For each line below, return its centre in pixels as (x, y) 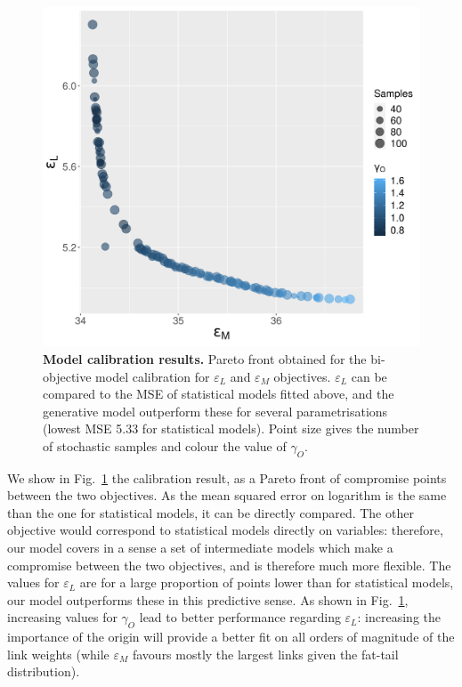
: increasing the (399, 617)
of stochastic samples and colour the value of (165, 445)
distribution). (44, 671)
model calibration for (153, 376)
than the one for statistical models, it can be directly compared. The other (211, 512)
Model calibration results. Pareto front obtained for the (205, 358)
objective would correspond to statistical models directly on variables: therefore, (225, 530)
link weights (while (58, 654)
